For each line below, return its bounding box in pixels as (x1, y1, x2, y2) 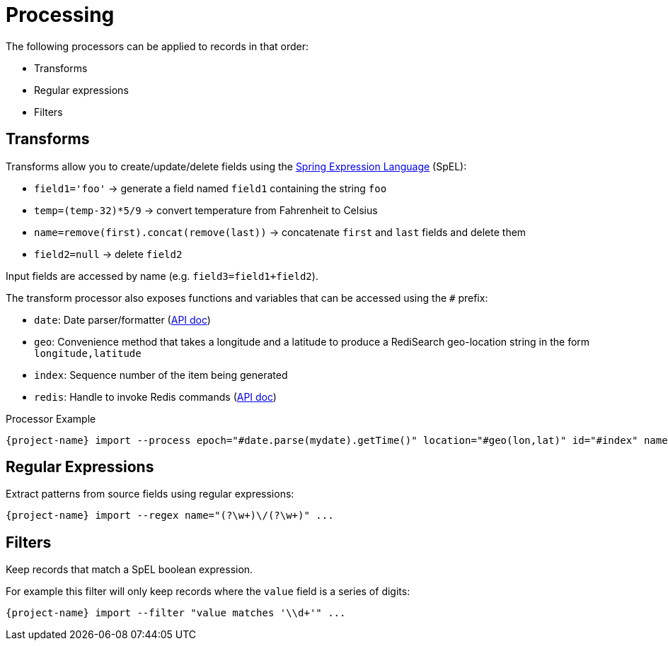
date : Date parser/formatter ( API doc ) (34, 313, 211, 326)
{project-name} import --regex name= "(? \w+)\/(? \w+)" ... (6, 510, 334, 522)
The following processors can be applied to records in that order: (6, 40, 309, 52)
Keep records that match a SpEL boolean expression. (6, 563, 253, 576)
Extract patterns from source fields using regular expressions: (6, 488, 294, 500)
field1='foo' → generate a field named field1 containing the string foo (34, 182, 387, 194)
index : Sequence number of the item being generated (34, 368, 288, 381)
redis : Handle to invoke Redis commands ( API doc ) (34, 390, 277, 403)
